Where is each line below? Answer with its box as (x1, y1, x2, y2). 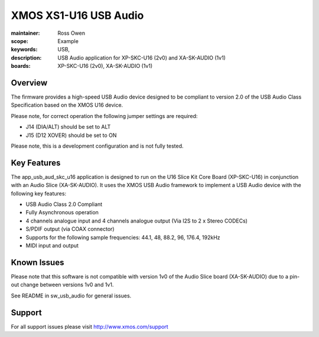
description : (11, 54, 42, 61)
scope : (11, 37, 29, 44)
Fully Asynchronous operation (25, 209, 99, 216)
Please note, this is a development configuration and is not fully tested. (11, 142, 184, 149)
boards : (11, 63, 31, 70)
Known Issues (11, 257, 64, 267)
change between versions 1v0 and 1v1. (20, 281, 114, 289)
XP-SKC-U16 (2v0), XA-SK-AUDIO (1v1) (57, 63, 153, 70)
